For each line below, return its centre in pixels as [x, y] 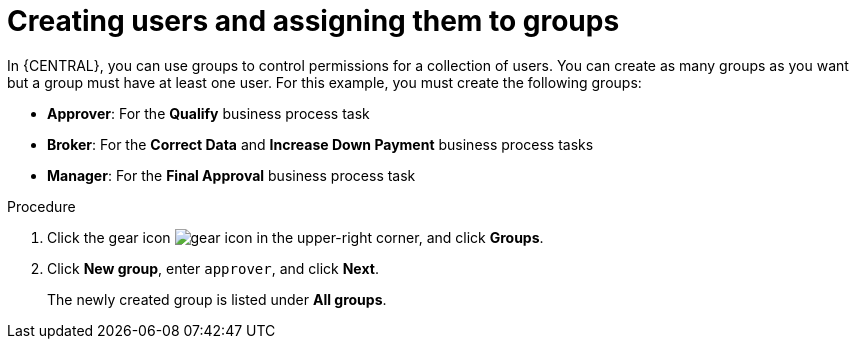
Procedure [41, 206]
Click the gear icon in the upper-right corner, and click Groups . [295, 237]
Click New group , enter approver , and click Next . [213, 268]
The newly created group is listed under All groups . [217, 299]
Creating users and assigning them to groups [313, 21]
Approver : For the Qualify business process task [208, 113]
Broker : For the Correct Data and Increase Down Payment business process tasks [320, 144]
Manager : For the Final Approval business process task [231, 175]
